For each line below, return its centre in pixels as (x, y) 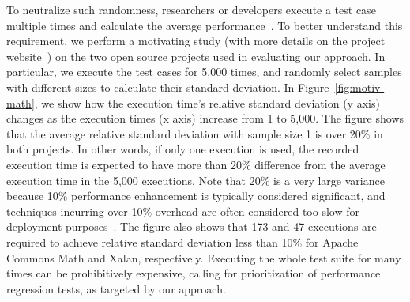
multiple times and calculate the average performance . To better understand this (205, 25)
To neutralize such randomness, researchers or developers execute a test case (191, 9)
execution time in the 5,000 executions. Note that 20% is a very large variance (196, 180)
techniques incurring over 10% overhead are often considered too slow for (183, 211)
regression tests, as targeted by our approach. (116, 288)
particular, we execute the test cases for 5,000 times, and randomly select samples (204, 72)
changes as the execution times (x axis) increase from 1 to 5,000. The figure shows (205, 118)
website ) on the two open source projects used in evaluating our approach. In (196, 56)
